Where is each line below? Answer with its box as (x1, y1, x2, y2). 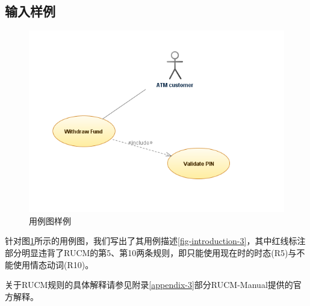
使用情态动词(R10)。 (13, 258, 94, 271)
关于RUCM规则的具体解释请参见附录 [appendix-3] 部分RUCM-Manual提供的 (5, 278, 293, 291)
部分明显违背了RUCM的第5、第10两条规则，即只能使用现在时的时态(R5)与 (5, 246, 297, 259)
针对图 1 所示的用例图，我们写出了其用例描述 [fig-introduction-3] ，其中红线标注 (5, 234, 306, 247)
